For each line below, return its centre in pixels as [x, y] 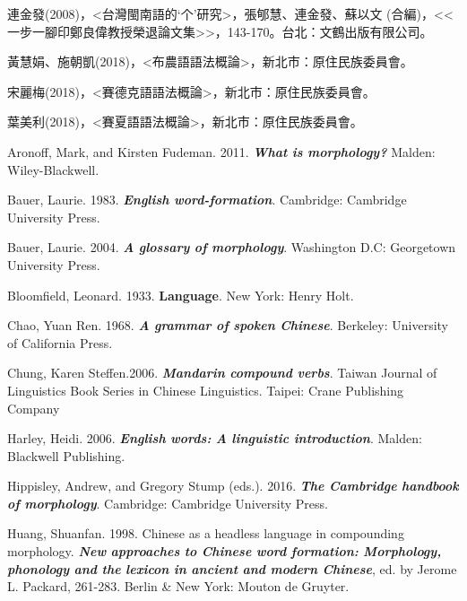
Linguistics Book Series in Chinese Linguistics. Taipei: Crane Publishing [206, 390]
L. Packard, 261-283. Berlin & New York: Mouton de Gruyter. [178, 586]
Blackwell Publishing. [66, 455]
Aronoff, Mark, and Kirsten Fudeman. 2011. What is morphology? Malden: [221, 151]
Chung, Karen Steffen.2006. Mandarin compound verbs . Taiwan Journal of [222, 373]
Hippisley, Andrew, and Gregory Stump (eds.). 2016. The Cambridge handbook [233, 486]
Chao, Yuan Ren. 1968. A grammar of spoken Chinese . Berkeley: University [228, 325]
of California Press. [60, 342]
